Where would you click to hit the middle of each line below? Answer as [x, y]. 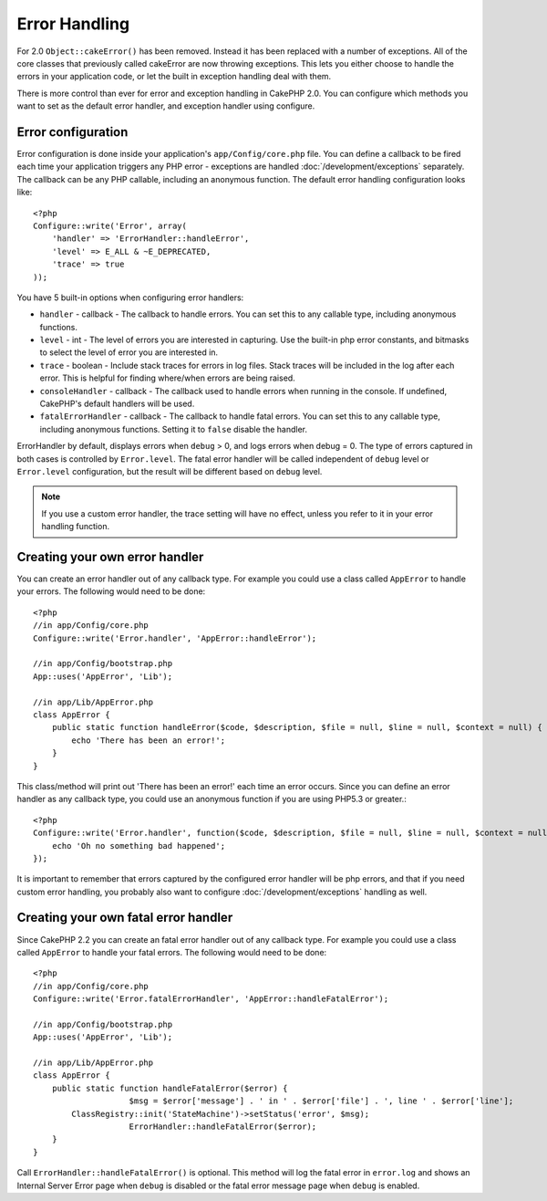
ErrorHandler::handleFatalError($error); [223, 1127]
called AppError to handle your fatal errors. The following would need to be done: [172, 952]
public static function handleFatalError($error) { [170, 1088]
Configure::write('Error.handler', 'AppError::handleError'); [175, 638]
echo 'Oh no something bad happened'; [139, 846]
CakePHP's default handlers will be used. [117, 404]
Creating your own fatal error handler [125, 918]
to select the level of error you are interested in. [129, 352]
